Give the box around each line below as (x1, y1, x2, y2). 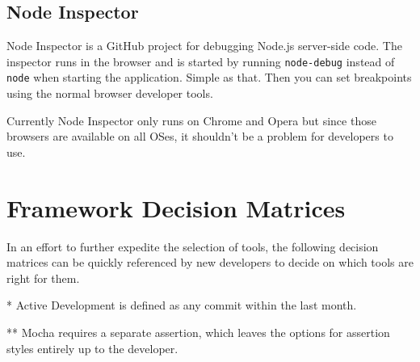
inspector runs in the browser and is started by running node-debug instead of (6, 53, 395, 69)
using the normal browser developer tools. (6, 85, 213, 102)
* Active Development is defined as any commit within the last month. (6, 297, 357, 314)
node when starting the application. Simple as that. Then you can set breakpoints (6, 69, 412, 86)
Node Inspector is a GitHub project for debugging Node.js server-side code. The (6, 37, 402, 54)
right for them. (6, 269, 80, 286)
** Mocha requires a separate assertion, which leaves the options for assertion (6, 323, 390, 340)
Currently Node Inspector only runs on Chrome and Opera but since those (6, 112, 376, 128)
